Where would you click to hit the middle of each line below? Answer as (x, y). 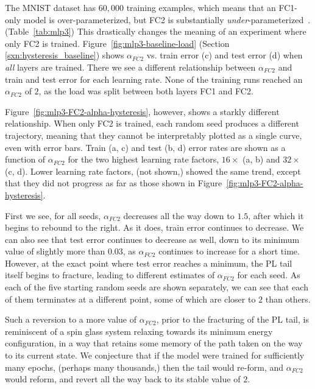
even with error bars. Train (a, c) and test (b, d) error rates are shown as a (145, 147)
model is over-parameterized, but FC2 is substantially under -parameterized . (167, 19)
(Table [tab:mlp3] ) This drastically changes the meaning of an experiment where (156, 31)
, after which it (276, 215)
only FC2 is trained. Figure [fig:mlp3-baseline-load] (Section (117, 43)
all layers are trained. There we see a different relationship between (130, 67)
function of (25, 159)
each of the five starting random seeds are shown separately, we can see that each (157, 287)
